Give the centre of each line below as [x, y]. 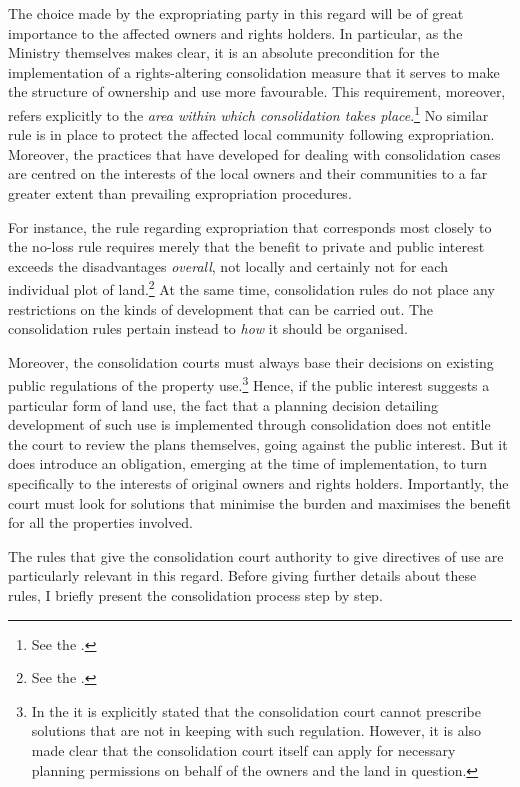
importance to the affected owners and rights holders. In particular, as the [235, 32]
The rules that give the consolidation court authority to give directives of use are [256, 555]
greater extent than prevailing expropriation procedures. [180, 193]
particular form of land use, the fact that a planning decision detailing [223, 404]
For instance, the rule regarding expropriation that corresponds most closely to [250, 226]
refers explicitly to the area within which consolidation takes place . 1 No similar [248, 113]
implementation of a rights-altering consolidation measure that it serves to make [254, 71]
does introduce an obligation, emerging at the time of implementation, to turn [247, 463]
